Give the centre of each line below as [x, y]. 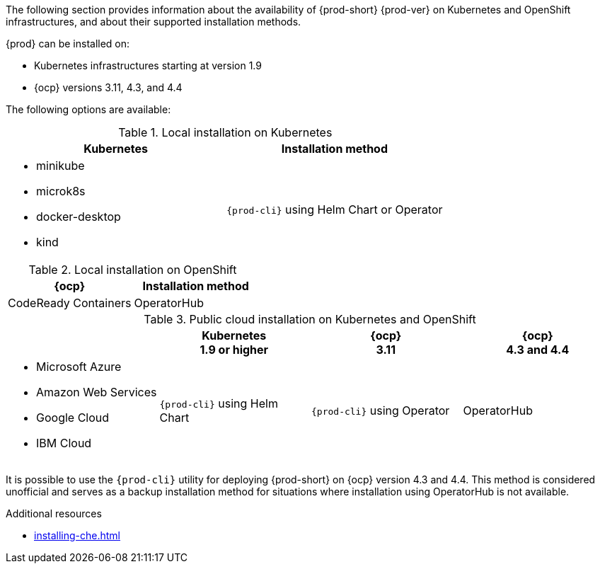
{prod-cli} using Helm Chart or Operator [335, 209]
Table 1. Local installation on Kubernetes [225, 132]
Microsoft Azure [79, 367]
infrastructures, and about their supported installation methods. [154, 22]
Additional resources [54, 513]
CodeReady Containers [70, 303]
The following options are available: [88, 109]
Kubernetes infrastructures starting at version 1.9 [148, 65]
